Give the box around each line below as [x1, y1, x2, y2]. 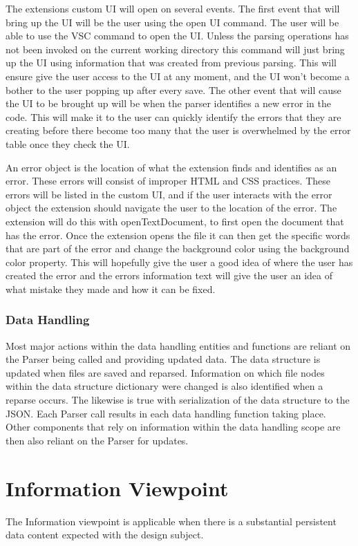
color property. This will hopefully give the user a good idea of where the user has [6, 254, 353, 269]
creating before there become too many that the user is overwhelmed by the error [6, 123, 351, 138]
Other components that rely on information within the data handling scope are [6, 420, 341, 434]
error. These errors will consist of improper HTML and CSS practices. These [6, 173, 330, 188]
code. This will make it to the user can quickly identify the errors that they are [6, 109, 341, 124]
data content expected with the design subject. [6, 527, 204, 542]
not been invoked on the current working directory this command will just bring [6, 41, 345, 56]
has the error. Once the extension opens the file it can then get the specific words [6, 227, 350, 242]
